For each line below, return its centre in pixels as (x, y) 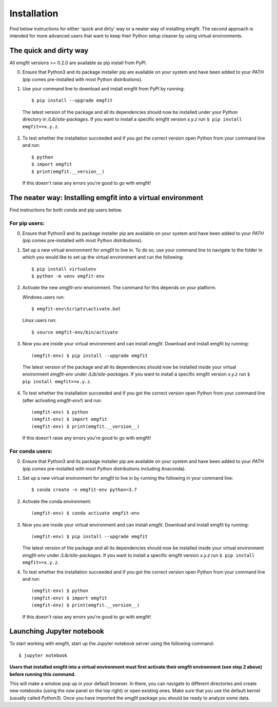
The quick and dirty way (49, 51)
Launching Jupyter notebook (57, 631)
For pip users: (27, 223)
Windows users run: (44, 297)
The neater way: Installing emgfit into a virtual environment (106, 198)
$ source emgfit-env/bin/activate (75, 332)
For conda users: (31, 451)
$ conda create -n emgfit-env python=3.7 (84, 490)
